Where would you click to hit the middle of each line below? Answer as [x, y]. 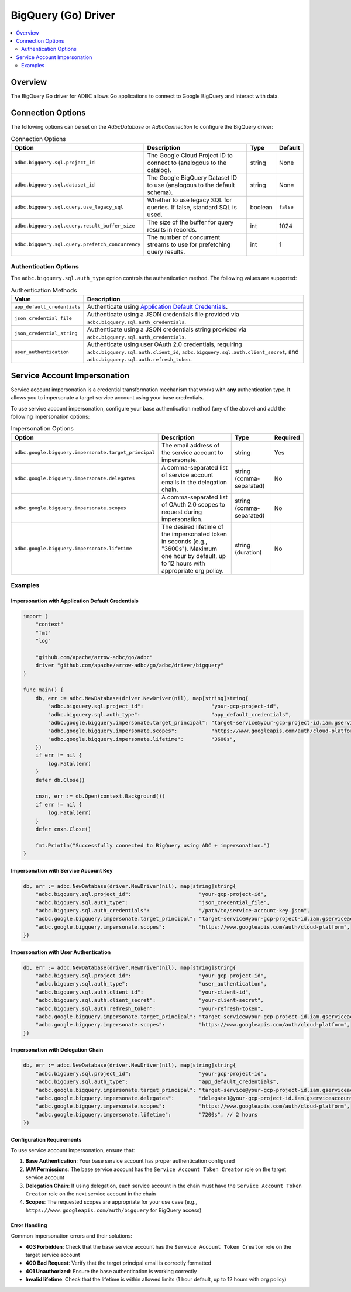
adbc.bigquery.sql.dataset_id [54, 185]
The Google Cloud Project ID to [190, 155]
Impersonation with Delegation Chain [57, 1050]
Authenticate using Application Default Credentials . [157, 307]
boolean [261, 207]
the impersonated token [194, 534]
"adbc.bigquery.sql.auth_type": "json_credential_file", [153, 902]
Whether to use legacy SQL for [190, 200]
